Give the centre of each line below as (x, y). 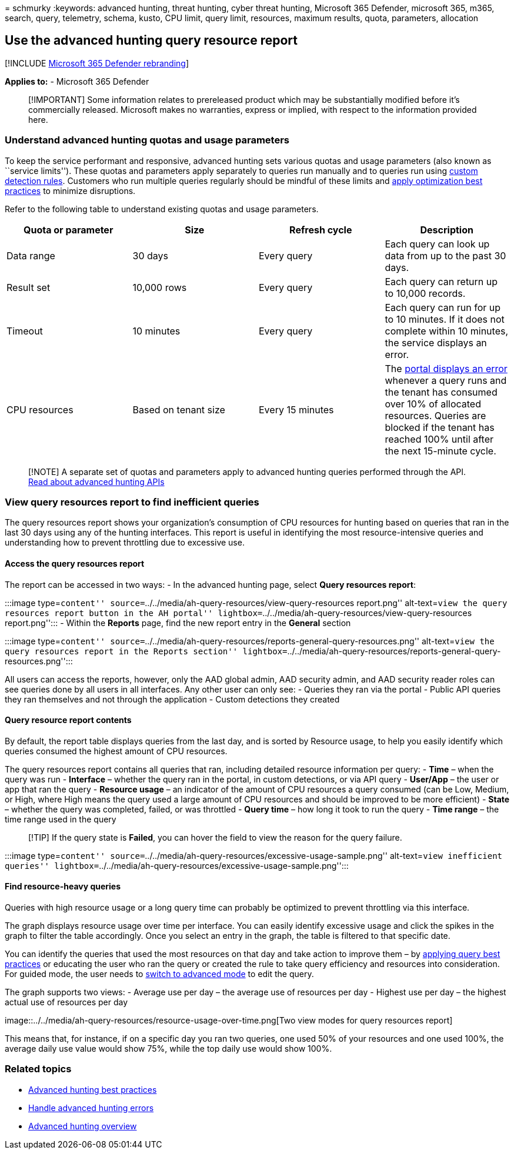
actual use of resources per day (66, 1002)
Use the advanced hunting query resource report (151, 41)
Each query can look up (437, 244)
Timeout (25, 331)
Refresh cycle (321, 230)
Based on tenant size (179, 409)
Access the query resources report (75, 563)
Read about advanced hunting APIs (96, 481)
